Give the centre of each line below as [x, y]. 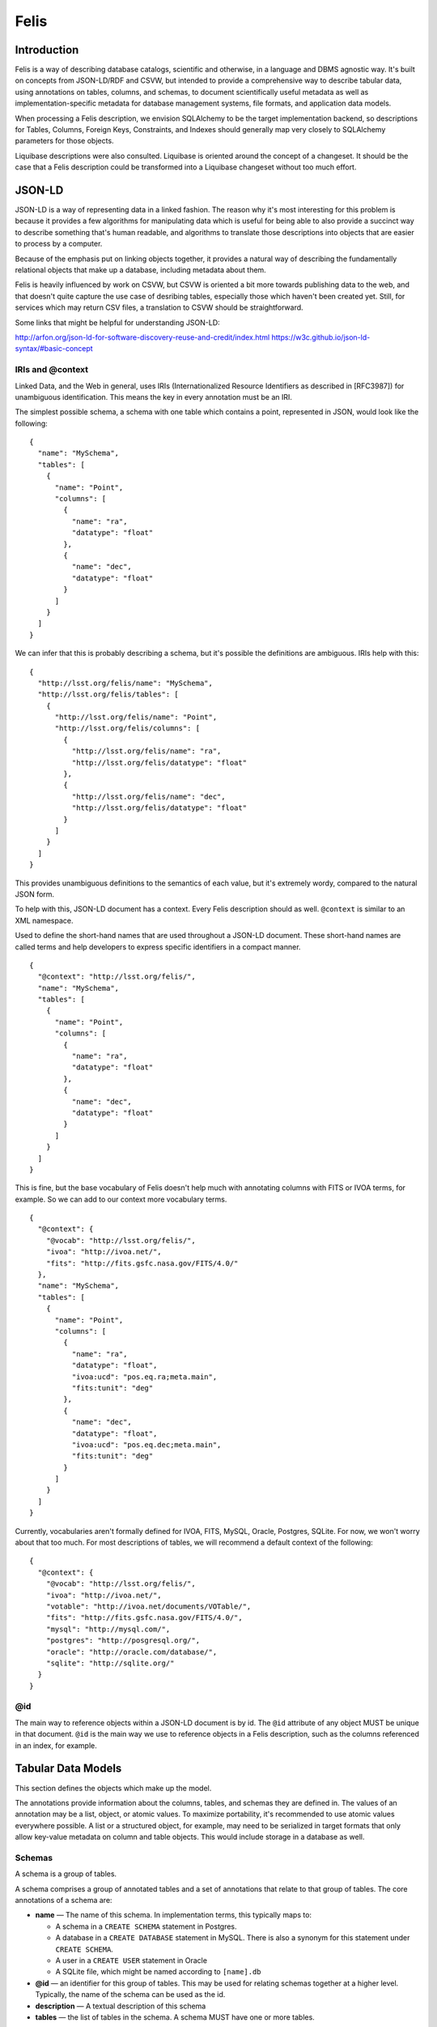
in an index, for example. [56, 1745]
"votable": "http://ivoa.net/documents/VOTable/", [148, 1606]
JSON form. [35, 894]
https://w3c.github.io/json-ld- [321, 337]
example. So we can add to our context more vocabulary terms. [121, 1199]
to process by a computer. [59, 244]
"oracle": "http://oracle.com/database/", [132, 1652]
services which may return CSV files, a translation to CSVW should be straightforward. [159, 307]
